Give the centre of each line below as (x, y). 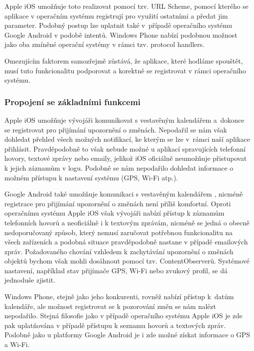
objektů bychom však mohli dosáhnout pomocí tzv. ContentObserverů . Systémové (127, 261)
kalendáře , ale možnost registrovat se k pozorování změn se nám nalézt (110, 306)
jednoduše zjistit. (30, 280)
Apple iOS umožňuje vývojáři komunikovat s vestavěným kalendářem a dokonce (125, 120)
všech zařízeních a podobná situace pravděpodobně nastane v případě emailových (126, 242)
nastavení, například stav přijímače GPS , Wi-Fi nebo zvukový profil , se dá (116, 270)
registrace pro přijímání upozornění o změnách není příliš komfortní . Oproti (118, 203)
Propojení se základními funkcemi (73, 101)
